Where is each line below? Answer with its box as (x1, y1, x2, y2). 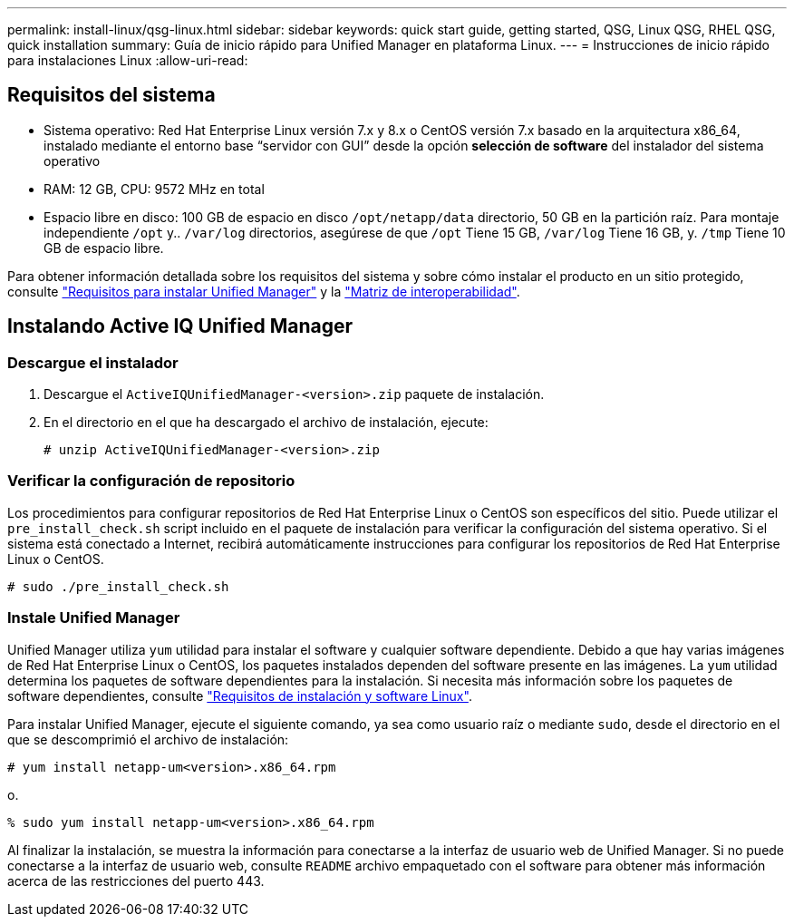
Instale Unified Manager (7, 608, 180, 627)
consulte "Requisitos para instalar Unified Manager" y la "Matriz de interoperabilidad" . (7, 283, 520, 299)
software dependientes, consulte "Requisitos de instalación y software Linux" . (7, 687, 472, 704)
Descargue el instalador (7, 353, 179, 372)
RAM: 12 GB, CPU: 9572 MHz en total (44, 180, 265, 197)
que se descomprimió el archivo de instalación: (7, 731, 289, 747)
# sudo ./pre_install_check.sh (7, 579, 229, 594)
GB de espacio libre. (44, 239, 164, 256)
